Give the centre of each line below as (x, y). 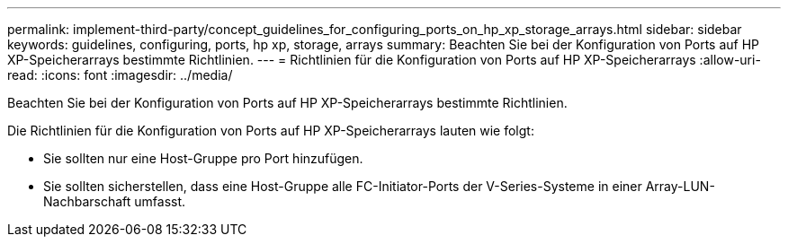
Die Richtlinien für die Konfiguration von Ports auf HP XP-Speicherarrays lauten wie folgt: (271, 131)
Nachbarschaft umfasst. (115, 201)
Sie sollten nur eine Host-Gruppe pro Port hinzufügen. (203, 158)
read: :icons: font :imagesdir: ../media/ (120, 75)
